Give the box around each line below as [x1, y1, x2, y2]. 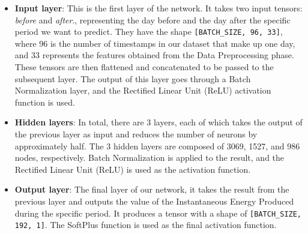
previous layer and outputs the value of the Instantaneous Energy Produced [14, 194, 294, 207]
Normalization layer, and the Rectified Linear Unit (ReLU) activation [14, 84, 271, 97]
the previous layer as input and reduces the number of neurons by [14, 128, 258, 140]
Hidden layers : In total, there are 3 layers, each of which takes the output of [14, 116, 303, 128]
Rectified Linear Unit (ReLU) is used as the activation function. [14, 163, 251, 175]
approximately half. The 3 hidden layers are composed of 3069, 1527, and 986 [14, 139, 300, 152]
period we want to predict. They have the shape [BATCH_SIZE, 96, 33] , [14, 25, 283, 38]
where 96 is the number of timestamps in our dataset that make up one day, [14, 37, 295, 49]
